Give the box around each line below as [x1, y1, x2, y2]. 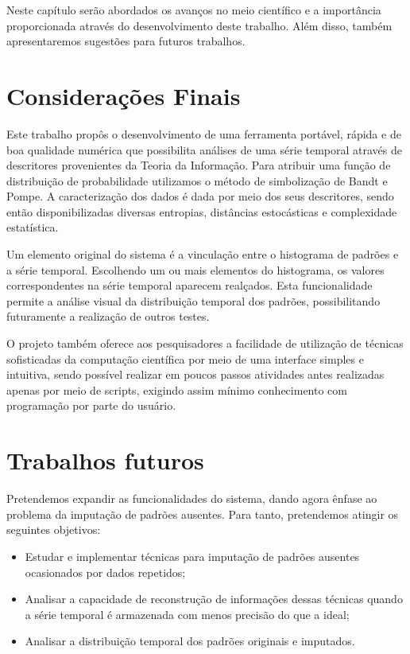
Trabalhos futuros [6, 444, 204, 477]
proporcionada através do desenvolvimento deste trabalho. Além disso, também [6, 17, 393, 33]
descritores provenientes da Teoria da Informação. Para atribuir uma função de [6, 157, 391, 173]
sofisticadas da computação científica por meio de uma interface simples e [6, 350, 364, 367]
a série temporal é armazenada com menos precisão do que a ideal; [25, 605, 350, 622]
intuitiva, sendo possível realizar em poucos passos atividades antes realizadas [6, 366, 385, 383]
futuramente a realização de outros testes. [6, 308, 210, 325]
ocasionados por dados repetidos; [25, 563, 186, 580]
